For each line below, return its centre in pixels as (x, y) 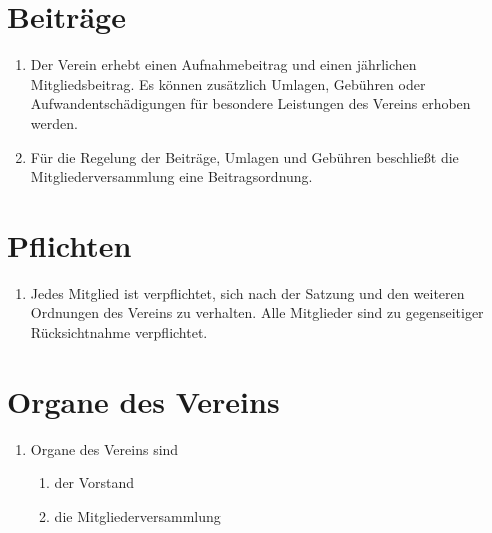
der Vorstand (94, 482)
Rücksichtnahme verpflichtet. (119, 332)
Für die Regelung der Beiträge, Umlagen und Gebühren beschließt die (244, 156)
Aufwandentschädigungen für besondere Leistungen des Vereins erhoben (250, 103)
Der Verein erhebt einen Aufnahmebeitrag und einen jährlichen (223, 64)
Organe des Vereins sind (104, 448)
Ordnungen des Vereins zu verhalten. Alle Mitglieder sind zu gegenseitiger (257, 312)
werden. (54, 122)
